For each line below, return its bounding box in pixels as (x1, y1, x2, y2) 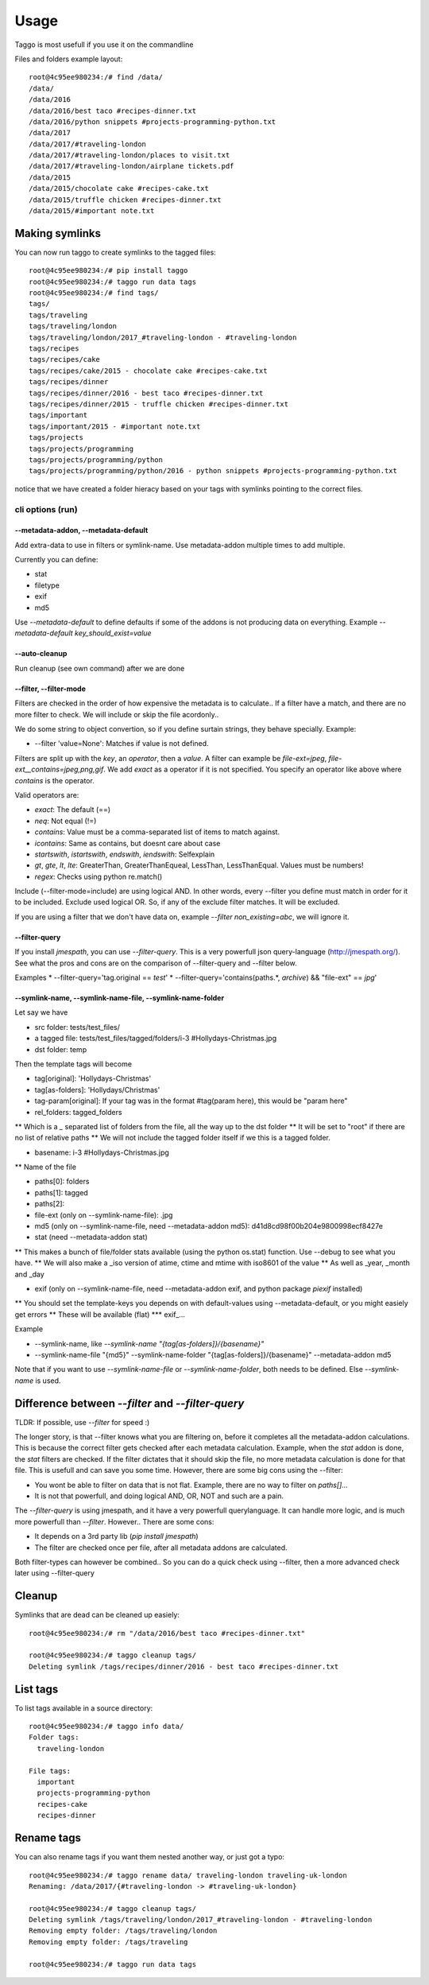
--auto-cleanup (14, 649, 68, 658)
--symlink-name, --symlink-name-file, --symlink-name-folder (14, 993, 225, 1003)
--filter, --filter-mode (14, 684, 87, 693)
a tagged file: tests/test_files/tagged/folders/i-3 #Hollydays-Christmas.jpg (34, 1034, 277, 1043)
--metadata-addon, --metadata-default (14, 526, 149, 535)
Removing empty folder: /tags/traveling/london (29, 1926, 218, 1936)
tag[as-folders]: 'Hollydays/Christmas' (34, 1085, 160, 1094)
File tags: (29, 1766, 71, 1775)
